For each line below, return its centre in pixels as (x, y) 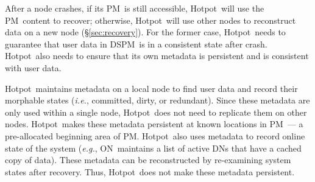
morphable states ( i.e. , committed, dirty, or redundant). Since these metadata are (157, 100)
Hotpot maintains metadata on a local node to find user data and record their (151, 88)
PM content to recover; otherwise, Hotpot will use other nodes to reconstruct (150, 20)
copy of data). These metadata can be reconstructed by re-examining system (148, 160)
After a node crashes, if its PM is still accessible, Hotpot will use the (135, 8)
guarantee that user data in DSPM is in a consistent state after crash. (136, 44)
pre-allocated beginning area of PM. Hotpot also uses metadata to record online (155, 135)
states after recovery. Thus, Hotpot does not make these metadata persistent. (150, 171)
